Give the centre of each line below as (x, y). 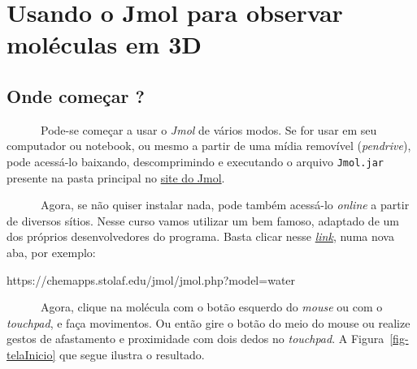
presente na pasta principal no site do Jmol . (116, 177)
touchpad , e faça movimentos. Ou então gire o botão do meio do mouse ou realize (208, 322)
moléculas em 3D (104, 44)
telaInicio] (31, 354)
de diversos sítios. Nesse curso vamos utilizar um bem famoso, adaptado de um (203, 220)
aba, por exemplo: (51, 252)
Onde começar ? (76, 95)
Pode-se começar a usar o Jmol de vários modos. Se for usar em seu (208, 129)
